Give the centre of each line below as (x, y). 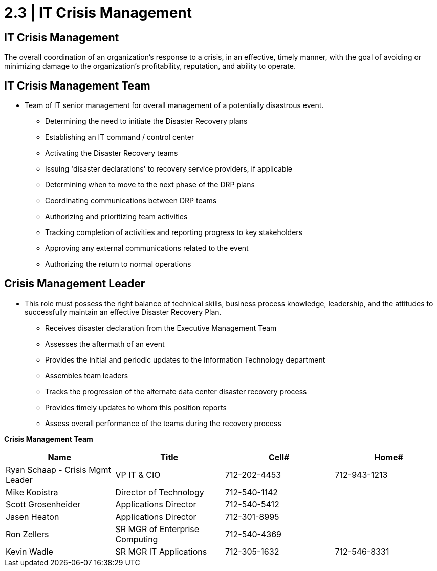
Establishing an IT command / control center (120, 137)
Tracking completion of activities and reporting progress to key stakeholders (174, 232)
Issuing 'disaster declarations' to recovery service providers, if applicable (169, 169)
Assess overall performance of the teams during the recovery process (163, 423)
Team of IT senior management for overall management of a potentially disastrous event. (174, 105)
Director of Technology (160, 492)
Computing (137, 539)
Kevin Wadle (29, 551)
